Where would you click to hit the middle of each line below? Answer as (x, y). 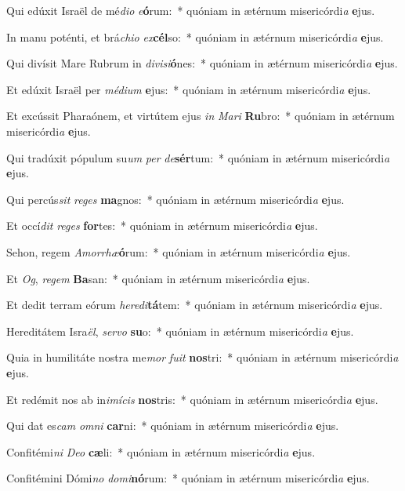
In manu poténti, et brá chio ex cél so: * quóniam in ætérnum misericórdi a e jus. (195, 36)
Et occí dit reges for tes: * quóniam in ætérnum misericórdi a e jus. (162, 225)
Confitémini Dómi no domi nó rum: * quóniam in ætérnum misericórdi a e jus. (188, 478)
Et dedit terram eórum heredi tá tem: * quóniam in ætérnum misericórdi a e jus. (195, 305)
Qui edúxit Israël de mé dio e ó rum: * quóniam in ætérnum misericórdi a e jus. (191, 10)
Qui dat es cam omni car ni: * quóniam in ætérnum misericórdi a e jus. (173, 426)
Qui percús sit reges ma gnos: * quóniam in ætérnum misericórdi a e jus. (175, 199)
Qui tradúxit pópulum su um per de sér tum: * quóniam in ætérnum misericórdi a (198, 157)
